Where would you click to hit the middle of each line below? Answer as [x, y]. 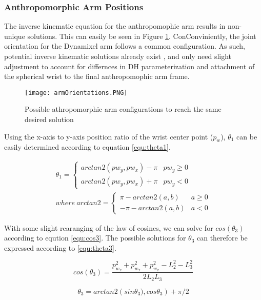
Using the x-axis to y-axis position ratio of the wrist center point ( [109, 136]
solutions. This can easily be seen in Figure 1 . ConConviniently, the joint [142, 36]
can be [247, 136]
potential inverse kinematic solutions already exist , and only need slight [118, 56]
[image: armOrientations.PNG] [76, 93]
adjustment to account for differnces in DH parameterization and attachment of [129, 66]
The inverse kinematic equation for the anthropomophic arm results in [115, 26]
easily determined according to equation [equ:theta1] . [87, 147]
